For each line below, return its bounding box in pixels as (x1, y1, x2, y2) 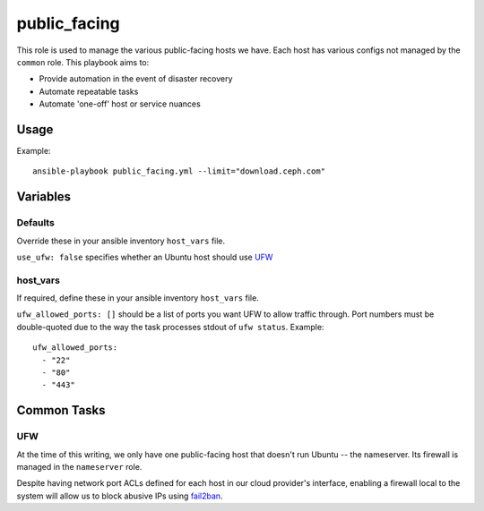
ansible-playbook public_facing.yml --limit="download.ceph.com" (32, 166, 326, 176)
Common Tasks (16, 403, 107, 418)
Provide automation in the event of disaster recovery (39, 73, 233, 84)
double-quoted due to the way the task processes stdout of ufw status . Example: (16, 321, 324, 332)
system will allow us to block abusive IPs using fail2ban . (16, 490, 223, 501)
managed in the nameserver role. (16, 461, 143, 472)
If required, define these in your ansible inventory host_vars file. (16, 293, 259, 303)
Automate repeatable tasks (39, 86, 139, 97)
